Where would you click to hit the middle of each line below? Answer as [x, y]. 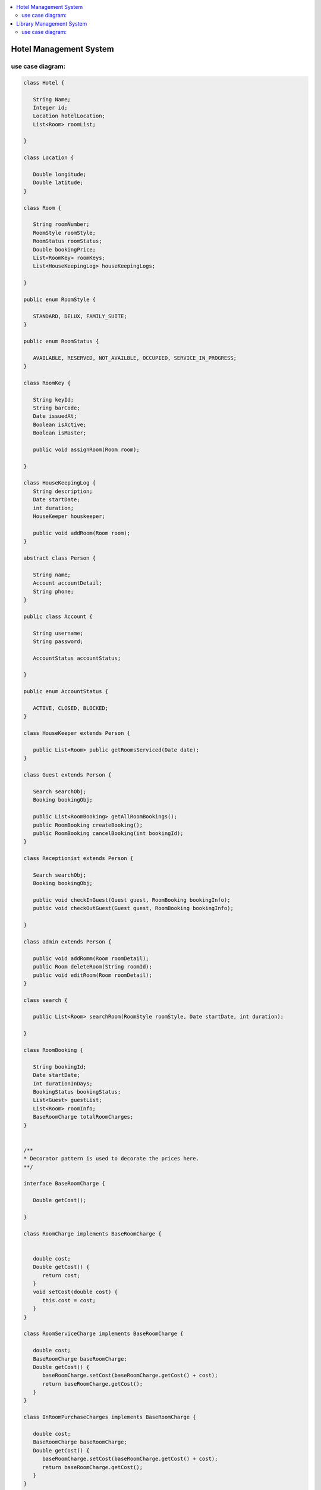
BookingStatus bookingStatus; [77, 1092]
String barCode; [56, 408]
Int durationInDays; [63, 1084]
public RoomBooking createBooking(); [88, 825]
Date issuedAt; [55, 416]
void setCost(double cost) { [75, 1292]
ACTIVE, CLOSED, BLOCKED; [71, 708]
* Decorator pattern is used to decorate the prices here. [111, 1159]
